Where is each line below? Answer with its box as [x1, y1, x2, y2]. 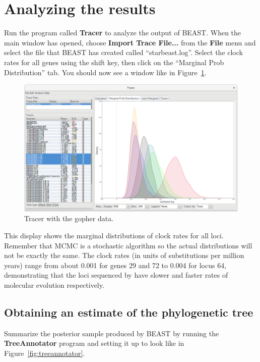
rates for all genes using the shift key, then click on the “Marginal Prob [4, 57, 224, 67]
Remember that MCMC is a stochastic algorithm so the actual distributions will [4, 240, 252, 250]
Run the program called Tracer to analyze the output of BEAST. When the [4, 27, 241, 38]
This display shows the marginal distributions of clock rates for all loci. [4, 230, 224, 241]
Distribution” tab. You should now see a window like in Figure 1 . [4, 67, 207, 77]
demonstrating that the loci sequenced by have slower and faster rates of [4, 270, 228, 280]
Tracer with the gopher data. [24, 213, 114, 224]
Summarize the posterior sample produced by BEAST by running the [4, 328, 219, 338]
